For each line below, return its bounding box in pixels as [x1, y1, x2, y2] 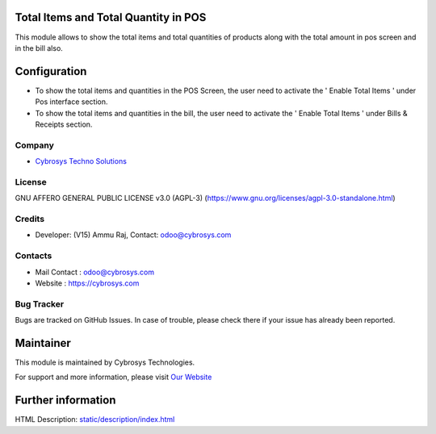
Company [15, 140, 54, 151]
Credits [15, 214, 44, 225]
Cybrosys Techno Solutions [35, 156, 127, 166]
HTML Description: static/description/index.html [15, 415, 175, 424]
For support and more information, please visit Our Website [15, 372, 212, 382]
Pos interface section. [35, 97, 108, 106]
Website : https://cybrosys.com [35, 278, 140, 288]
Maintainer [15, 336, 72, 350]
